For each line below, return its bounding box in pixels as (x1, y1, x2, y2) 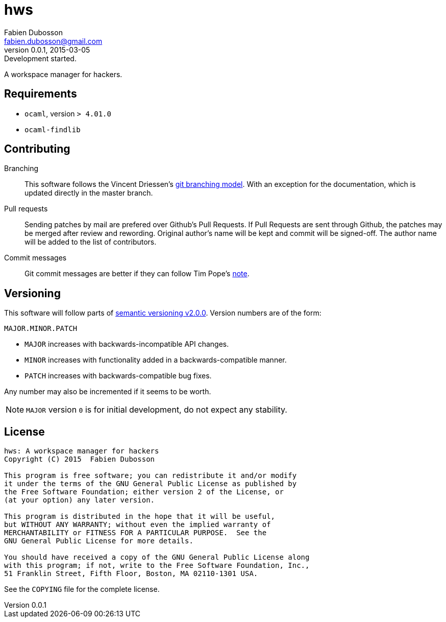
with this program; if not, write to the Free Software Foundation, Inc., (4, 561, 310, 570)
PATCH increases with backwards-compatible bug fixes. (24, 371, 212, 380)
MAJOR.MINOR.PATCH (4, 324, 78, 333)
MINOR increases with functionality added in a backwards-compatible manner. (24, 355, 287, 365)
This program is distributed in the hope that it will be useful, (4, 512, 276, 521)
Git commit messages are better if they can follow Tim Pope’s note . (24, 269, 250, 278)
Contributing (4, 142, 70, 156)
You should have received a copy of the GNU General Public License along (4, 553, 310, 562)
